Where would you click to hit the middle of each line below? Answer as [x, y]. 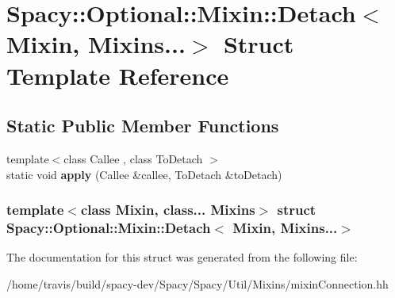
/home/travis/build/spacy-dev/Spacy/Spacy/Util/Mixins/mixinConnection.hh [197, 283]
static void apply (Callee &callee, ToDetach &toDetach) [144, 174]
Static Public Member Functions [143, 126]
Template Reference [118, 75]
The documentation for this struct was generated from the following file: [182, 257]
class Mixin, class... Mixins [168, 210]
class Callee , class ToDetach [133, 158]
